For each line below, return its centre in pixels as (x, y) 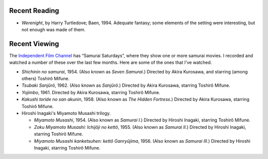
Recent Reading (34, 11)
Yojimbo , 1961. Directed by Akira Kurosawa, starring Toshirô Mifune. (91, 92)
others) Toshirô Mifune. (45, 78)
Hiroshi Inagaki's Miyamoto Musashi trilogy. (66, 113)
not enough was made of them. (54, 29)
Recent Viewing (34, 44)
